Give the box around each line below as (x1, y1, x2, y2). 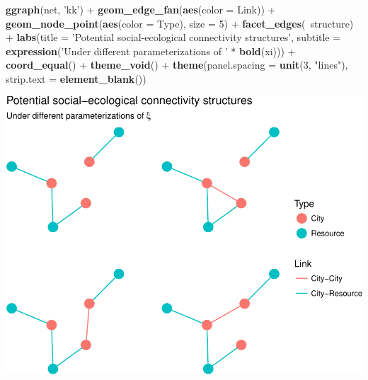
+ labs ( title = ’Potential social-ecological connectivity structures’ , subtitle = (6, 30, 341, 45)
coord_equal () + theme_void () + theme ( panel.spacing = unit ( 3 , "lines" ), (6, 57, 348, 72)
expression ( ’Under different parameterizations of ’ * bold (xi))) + (6, 43, 296, 58)
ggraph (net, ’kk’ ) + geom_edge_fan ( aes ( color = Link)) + (6, 2, 276, 16)
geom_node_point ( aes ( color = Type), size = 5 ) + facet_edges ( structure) (6, 16, 354, 30)
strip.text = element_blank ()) (6, 71, 146, 86)
